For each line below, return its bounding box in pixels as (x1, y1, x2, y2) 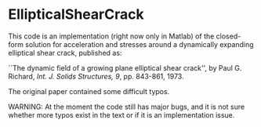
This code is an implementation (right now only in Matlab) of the (8, 31, 215, 41)
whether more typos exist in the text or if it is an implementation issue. (8, 110, 235, 119)
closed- (216, 31, 241, 41)
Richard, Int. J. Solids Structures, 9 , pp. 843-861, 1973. (8, 71, 184, 81)
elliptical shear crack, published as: (8, 48, 122, 57)
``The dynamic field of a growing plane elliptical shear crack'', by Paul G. (8, 63, 242, 72)
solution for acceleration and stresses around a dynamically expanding (24, 39, 254, 49)
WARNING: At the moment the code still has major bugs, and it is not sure (8, 102, 245, 111)
